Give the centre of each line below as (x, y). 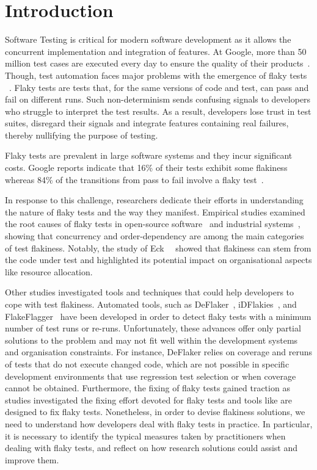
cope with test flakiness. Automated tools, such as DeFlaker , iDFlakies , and (151, 304)
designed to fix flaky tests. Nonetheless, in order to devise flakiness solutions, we (155, 412)
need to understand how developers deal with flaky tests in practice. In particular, (159, 423)
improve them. (32, 459)
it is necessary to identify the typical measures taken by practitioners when (145, 436)
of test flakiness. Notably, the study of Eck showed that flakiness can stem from (158, 248)
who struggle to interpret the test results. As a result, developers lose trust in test (158, 111)
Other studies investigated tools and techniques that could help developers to (150, 292)
